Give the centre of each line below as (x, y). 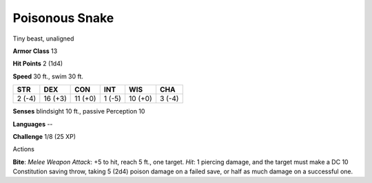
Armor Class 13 (35, 51)
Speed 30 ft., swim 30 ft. (48, 76)
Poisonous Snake (63, 18)
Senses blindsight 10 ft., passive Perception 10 (79, 111)
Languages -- (33, 124)
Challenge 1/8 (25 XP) (44, 136)
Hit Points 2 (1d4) (38, 64)
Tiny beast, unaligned (43, 39)
